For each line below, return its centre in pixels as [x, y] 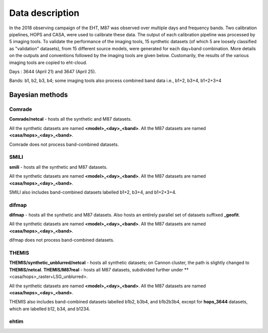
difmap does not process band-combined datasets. [62, 240]
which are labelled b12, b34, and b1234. [50, 309]
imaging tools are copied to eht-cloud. [48, 63]
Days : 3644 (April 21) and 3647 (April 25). [53, 71]
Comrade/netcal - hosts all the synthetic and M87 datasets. [70, 119]
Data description [44, 13]
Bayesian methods [38, 95]
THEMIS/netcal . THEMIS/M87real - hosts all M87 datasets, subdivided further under [96, 269]
